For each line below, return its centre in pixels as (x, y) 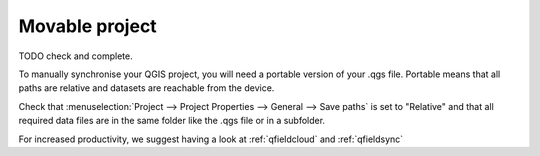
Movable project (87, 26)
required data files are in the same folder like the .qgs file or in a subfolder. (171, 121)
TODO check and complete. (76, 56)
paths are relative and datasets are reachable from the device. (146, 88)
